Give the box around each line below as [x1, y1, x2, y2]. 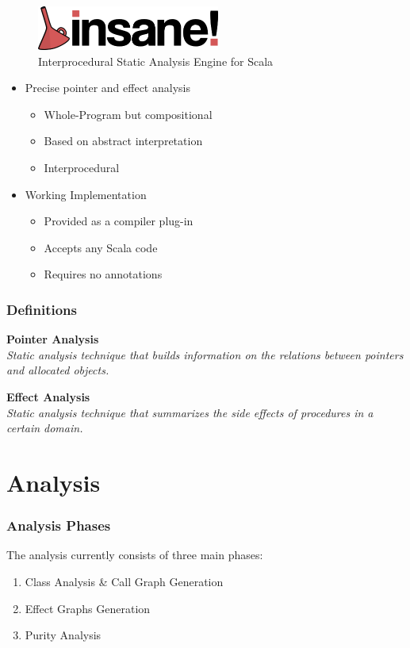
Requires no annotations [44, 266, 163, 282]
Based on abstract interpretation [44, 132, 203, 149]
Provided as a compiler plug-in [44, 213, 194, 229]
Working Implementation [25, 186, 147, 202]
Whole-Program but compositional [44, 105, 213, 122]
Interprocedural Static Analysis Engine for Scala [38, 52, 274, 69]
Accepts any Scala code [44, 239, 158, 255]
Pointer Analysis [6, 331, 99, 347]
